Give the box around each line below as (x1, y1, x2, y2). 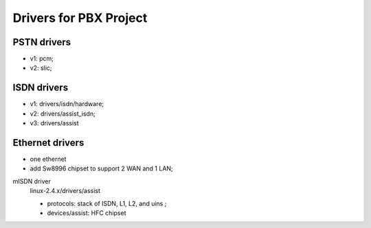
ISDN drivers (12, 82, 69, 94)
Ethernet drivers (12, 137, 85, 149)
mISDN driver (12, 177, 51, 185)
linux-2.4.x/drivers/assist (30, 187, 101, 195)
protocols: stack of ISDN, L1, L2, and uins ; (47, 199, 167, 207)
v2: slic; (30, 64, 52, 72)
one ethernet (30, 155, 67, 164)
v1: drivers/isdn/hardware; (30, 100, 104, 108)
